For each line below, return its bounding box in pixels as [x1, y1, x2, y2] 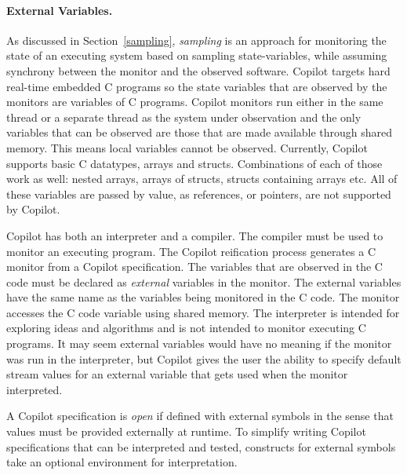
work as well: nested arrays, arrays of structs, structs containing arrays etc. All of [6, 170, 398, 187]
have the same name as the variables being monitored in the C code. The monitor [6, 289, 400, 305]
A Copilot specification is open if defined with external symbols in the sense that [6, 407, 394, 424]
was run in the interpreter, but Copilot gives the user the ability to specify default [6, 350, 402, 367]
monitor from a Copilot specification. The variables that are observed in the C [6, 258, 383, 275]
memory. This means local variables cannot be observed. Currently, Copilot [6, 139, 368, 155]
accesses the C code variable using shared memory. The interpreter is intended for [6, 304, 400, 320]
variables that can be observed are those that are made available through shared [6, 124, 393, 141]
